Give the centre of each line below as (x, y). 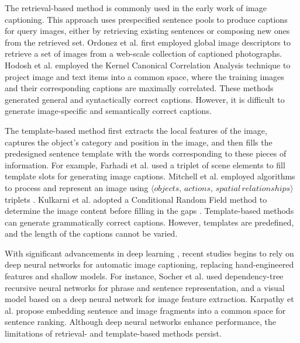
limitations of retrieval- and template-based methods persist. (113, 333)
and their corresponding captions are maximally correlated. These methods (139, 88)
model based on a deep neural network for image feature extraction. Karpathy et (149, 299)
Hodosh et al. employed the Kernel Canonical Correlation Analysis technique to (148, 65)
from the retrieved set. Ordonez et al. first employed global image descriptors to (148, 42)
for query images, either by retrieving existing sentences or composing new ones (147, 31)
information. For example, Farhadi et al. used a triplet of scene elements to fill (145, 164)
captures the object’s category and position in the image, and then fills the (139, 142)
